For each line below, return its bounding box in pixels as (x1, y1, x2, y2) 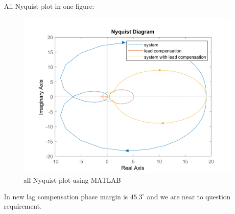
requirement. (4, 201, 42, 211)
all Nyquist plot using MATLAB (23, 175, 121, 185)
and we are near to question (147, 191, 231, 201)
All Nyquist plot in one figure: (4, 1, 94, 11)
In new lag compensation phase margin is (4, 191, 128, 201)
